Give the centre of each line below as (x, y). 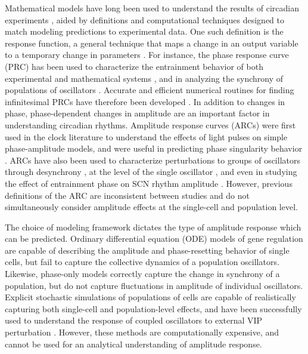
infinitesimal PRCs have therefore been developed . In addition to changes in (145, 101)
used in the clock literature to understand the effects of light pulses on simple (146, 136)
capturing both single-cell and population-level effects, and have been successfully (153, 308)
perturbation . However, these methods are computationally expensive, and (142, 332)
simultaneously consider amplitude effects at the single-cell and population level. (151, 207)
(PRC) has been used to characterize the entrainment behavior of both (134, 66)
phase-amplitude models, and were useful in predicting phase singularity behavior (154, 148)
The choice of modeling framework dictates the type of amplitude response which (153, 227)
